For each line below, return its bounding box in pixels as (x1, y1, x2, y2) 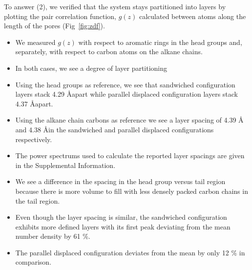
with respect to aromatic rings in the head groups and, (78, 37, 242, 47)
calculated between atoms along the (139, 11, 246, 21)
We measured (15, 37, 56, 47)
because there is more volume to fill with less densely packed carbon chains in (15, 186, 248, 196)
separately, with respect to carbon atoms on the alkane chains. (15, 46, 203, 57)
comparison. (15, 257, 52, 267)
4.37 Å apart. (15, 98, 53, 108)
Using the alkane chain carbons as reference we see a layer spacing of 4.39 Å (15, 115, 244, 125)
